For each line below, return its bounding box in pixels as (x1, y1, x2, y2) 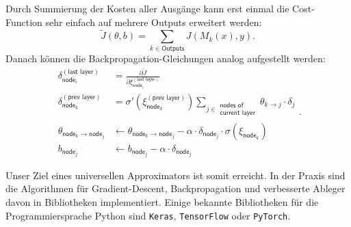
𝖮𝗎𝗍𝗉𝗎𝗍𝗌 (161, 44, 185, 52)
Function (5, 14, 42, 29)
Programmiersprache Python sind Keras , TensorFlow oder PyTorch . (5, 208, 291, 222)
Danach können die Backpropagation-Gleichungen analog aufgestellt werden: (5, 51, 326, 65)
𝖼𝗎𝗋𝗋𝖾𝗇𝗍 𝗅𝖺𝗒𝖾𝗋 (220, 109, 255, 117)
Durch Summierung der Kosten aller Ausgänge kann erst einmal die (5, 1, 289, 15)
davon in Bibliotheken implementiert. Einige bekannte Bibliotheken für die (5, 194, 319, 209)
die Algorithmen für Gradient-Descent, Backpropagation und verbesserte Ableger (5, 181, 346, 196)
